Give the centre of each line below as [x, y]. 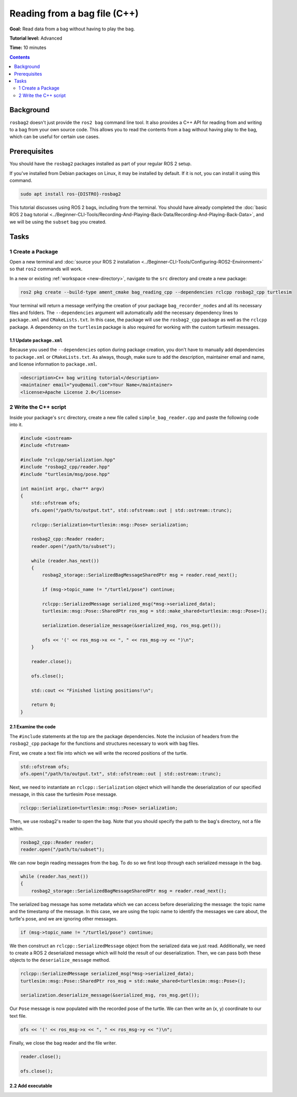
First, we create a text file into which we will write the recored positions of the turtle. [99, 753]
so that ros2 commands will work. [46, 269]
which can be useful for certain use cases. [55, 137]
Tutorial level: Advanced [36, 38]
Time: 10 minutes [28, 48]
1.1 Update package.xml [36, 340]
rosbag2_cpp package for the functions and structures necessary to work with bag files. [104, 743]
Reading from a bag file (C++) [74, 13]
